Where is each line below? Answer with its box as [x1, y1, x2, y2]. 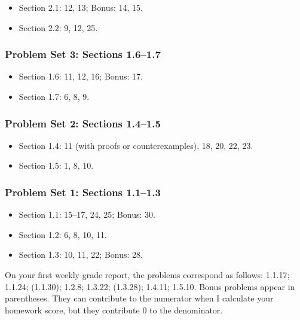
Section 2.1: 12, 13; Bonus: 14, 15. [19, 1, 143, 13]
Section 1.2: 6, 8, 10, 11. [19, 228, 107, 240]
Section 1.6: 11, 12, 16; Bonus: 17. [19, 70, 143, 83]
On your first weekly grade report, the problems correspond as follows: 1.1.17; [5, 269, 290, 281]
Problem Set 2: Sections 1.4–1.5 [5, 115, 161, 130]
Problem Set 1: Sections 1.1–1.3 [5, 184, 161, 199]
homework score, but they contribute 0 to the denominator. [5, 303, 223, 316]
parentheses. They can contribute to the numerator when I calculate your [5, 292, 274, 304]
